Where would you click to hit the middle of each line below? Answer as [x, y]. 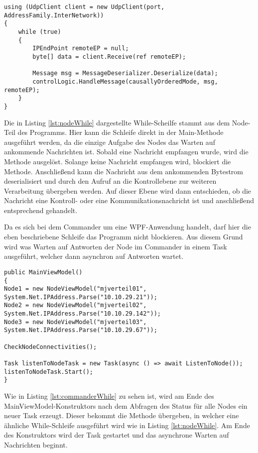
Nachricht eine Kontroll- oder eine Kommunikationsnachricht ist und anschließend [129, 200]
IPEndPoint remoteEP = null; [81, 49]
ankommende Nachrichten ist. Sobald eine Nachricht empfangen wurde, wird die [126, 152]
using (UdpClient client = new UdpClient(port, [84, 7]
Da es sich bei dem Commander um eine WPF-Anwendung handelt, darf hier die [128, 227]
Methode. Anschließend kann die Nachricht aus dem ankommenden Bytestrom [124, 171]
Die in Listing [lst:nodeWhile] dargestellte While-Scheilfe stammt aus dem [117, 122]
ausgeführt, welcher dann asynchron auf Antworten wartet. [94, 256]
